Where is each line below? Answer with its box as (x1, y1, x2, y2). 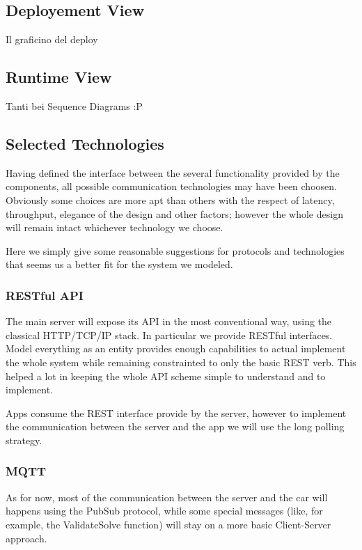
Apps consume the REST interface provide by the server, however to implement (6, 405, 347, 420)
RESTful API (6, 286, 84, 304)
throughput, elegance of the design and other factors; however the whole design (6, 206, 343, 221)
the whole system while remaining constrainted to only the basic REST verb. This (6, 354, 356, 369)
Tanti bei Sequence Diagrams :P (6, 99, 143, 113)
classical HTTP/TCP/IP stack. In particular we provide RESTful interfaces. (6, 327, 333, 342)
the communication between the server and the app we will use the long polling (6, 419, 345, 434)
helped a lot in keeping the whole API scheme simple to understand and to (6, 368, 326, 383)
